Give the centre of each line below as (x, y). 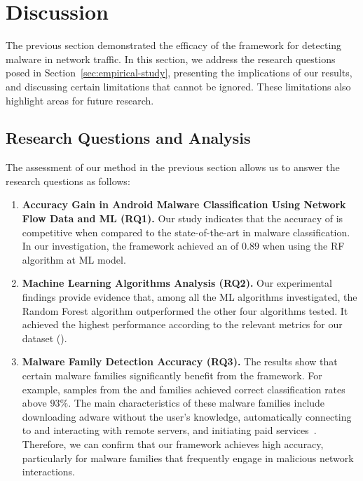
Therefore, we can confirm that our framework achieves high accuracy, (173, 443)
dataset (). (44, 338)
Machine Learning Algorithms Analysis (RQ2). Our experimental (177, 283)
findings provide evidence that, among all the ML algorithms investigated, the (190, 297)
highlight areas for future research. (80, 100)
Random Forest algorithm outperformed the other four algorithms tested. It (185, 310)
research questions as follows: (68, 181)
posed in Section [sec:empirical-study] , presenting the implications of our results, (179, 73)
